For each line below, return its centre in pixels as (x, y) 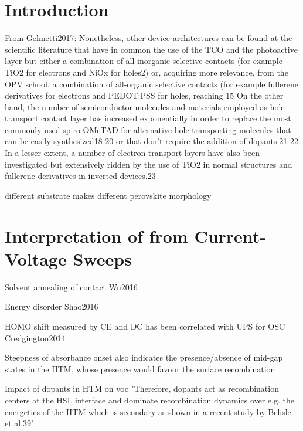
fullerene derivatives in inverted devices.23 (80, 176)
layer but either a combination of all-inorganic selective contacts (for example (144, 61)
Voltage (36, 258)
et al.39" (20, 423)
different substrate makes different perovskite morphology (108, 195)
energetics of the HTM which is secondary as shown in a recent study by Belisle (148, 411)
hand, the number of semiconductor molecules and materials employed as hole (145, 106)
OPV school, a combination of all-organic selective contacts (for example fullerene (152, 84)
